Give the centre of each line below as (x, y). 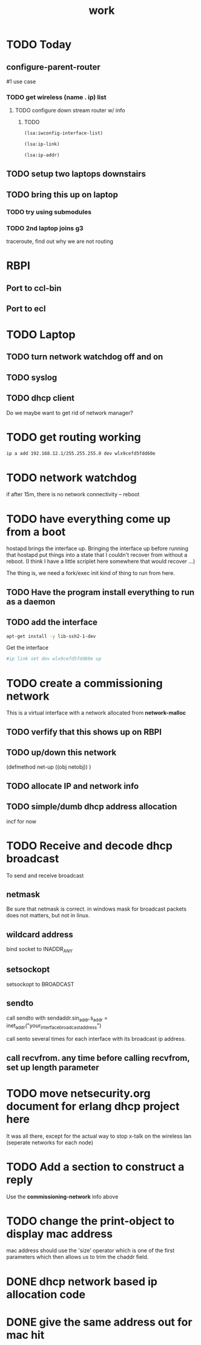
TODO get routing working (74, 437)
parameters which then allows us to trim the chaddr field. (77, 1257)
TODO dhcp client (40, 398)
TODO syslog (32, 377)
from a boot (36, 532)
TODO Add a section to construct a (95, 1167)
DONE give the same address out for (99, 1322)
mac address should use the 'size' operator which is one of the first (90, 1250)
